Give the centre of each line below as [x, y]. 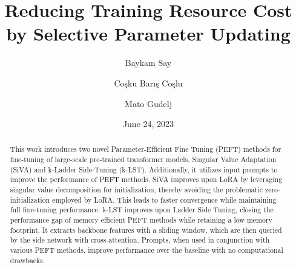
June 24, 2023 [148, 124]
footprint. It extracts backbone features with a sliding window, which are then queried [146, 230]
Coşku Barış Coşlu [148, 83]
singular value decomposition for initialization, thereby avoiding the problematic [136, 190]
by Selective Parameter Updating [148, 34]
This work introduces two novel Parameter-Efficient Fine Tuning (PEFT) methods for [146, 149]
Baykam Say [148, 63]
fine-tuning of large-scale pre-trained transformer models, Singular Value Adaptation [143, 159]
